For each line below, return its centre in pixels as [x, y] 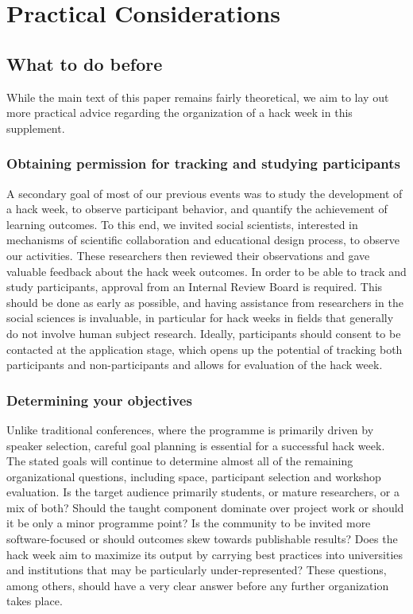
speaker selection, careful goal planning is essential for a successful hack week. [196, 445]
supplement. [36, 128]
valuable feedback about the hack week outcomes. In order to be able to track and [206, 271]
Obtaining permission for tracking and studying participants [203, 163]
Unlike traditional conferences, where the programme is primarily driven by [190, 429]
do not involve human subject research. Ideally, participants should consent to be [204, 333]
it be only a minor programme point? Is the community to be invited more [189, 523]
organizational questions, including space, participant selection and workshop [194, 476]
